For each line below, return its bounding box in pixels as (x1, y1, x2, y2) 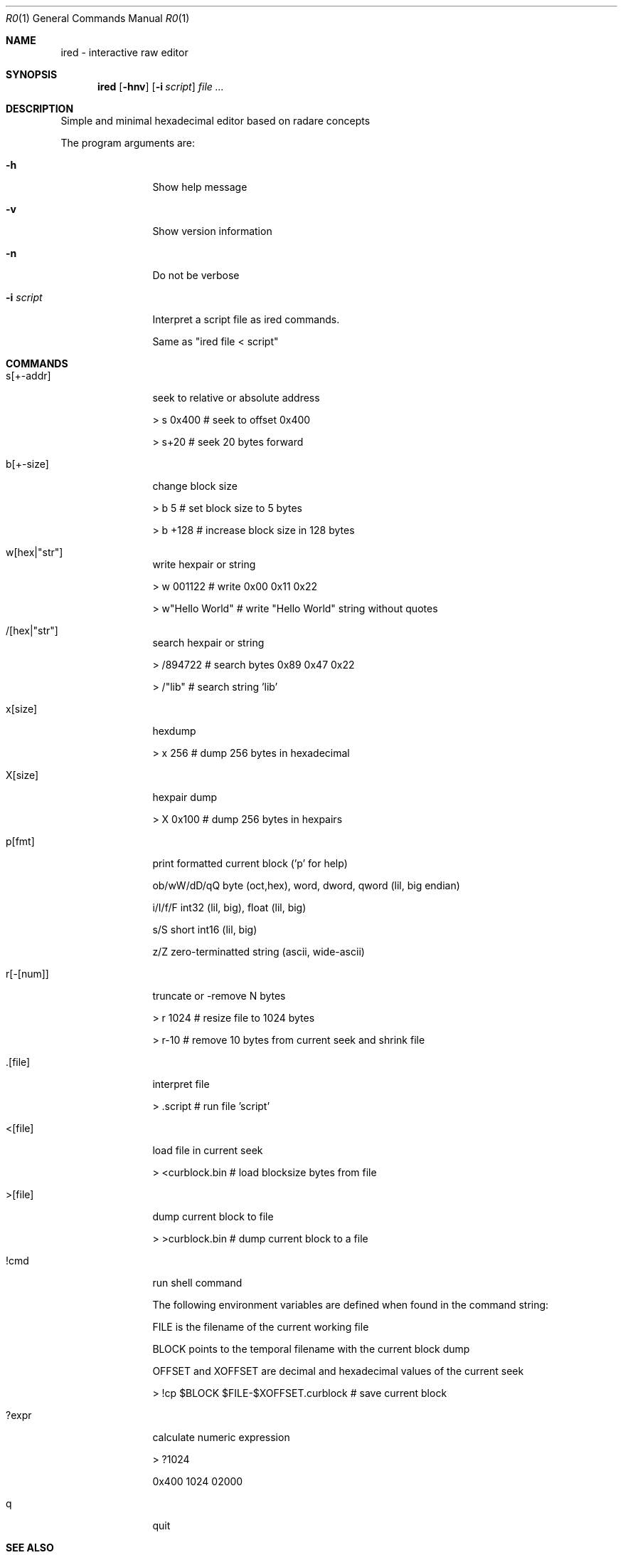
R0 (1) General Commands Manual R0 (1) (6, 12, 190, 24)
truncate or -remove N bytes (152, 990, 286, 1002)
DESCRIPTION (6, 103, 74, 115)
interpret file (152, 1078, 210, 1090)
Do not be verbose (152, 269, 240, 281)
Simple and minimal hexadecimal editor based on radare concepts (60, 115, 371, 127)
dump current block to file (152, 1210, 274, 1222)
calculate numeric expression (152, 1431, 290, 1443)
